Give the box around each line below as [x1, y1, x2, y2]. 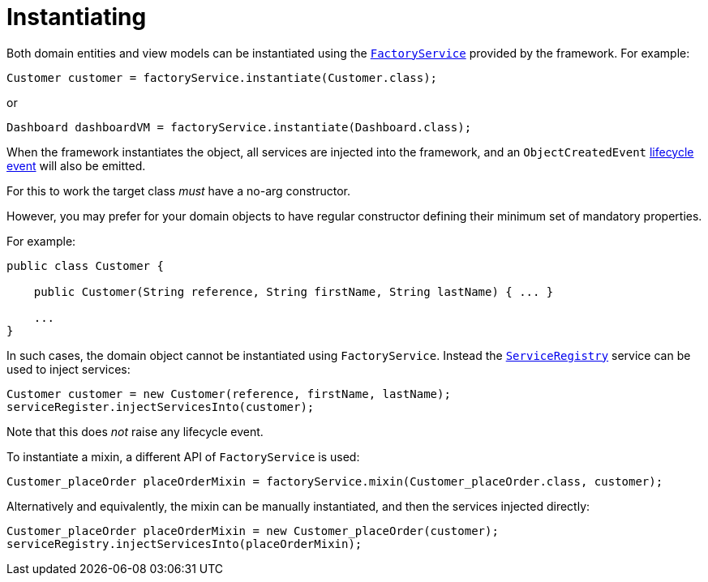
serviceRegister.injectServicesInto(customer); [6, 400, 315, 413]
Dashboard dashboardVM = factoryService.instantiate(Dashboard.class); [6, 120, 472, 134]
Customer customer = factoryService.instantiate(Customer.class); [6, 71, 438, 84]
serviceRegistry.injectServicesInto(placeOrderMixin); [6, 537, 363, 550]
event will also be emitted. [6, 158, 146, 173]
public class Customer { [6, 259, 164, 272]
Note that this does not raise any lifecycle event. [6, 424, 264, 439]
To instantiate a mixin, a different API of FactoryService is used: [6, 449, 360, 464]
